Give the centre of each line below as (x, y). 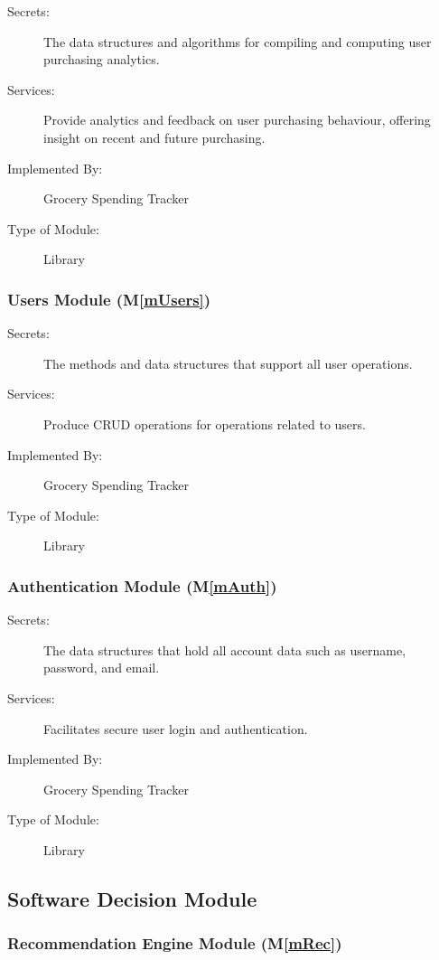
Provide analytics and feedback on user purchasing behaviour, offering (237, 120)
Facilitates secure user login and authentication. (176, 728)
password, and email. (102, 668)
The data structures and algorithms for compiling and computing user (238, 41)
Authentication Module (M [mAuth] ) (142, 585)
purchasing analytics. (102, 59)
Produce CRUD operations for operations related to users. (205, 424)
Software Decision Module (132, 898)
